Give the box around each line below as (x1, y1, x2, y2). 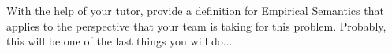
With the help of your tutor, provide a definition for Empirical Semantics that (6, 2, 384, 18)
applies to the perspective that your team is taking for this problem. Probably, (6, 17, 386, 34)
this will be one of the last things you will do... (6, 33, 233, 49)
